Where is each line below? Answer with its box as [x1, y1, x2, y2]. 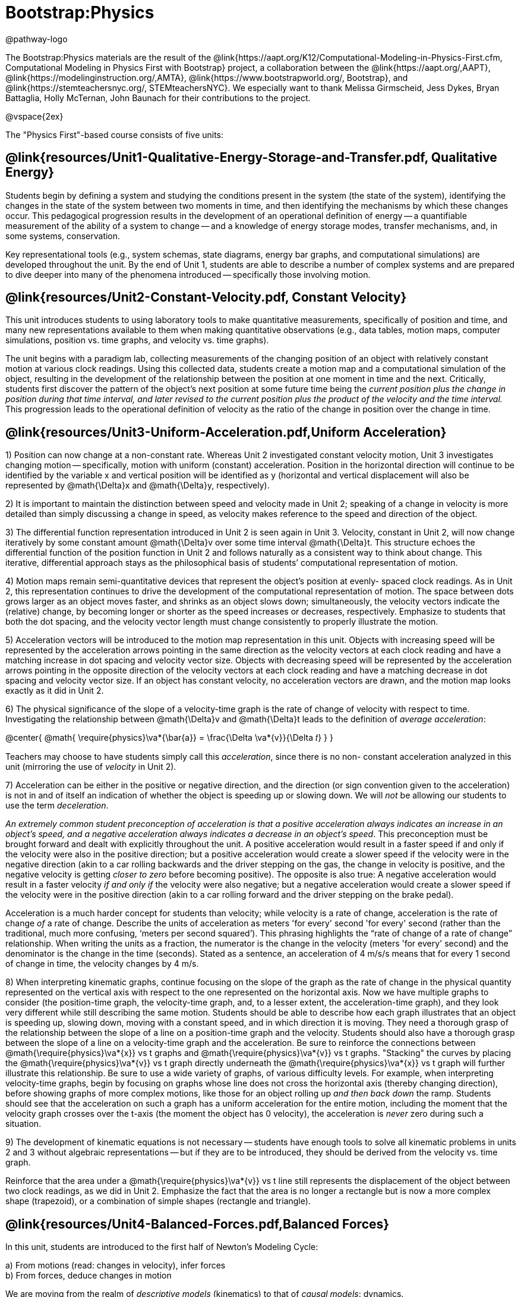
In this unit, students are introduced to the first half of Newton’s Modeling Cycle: [5, 1242, 318, 1252]
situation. [5, 1119, 42, 1129]
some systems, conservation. [5, 230, 121, 241]
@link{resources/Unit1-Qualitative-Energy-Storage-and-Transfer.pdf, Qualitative [5, 150, 497, 165]
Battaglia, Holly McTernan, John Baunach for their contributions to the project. [5, 92, 311, 103]
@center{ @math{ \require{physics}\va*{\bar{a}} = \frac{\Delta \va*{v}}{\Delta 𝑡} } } [5, 732, 333, 743]
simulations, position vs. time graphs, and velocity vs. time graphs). [5, 335, 269, 346]
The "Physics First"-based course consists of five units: [5, 129, 224, 140]
